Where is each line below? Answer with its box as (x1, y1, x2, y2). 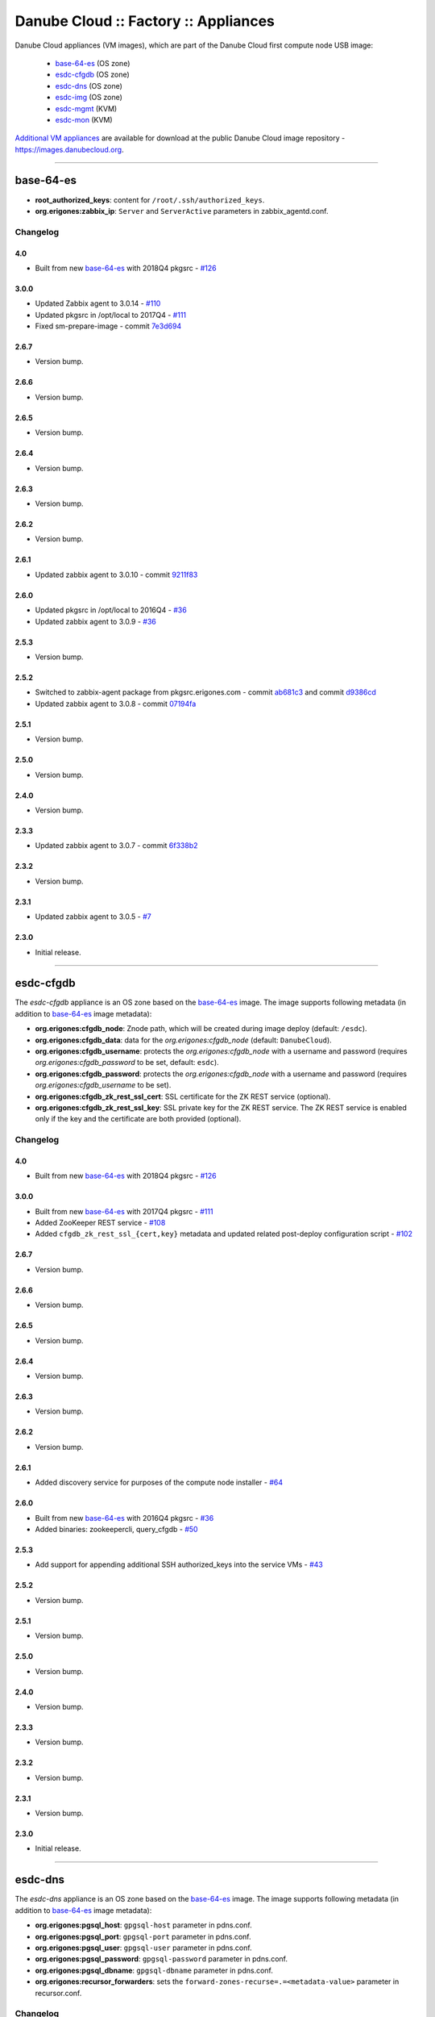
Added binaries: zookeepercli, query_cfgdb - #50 (35, 1524, 198, 1534)
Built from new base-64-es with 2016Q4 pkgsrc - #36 (35, 1513, 214, 1522)
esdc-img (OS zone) (55, 93, 122, 102)
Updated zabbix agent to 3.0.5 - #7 (35, 912, 152, 921)
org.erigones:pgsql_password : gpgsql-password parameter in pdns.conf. (35, 1954, 288, 1964)
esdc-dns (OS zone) (55, 81, 122, 90)
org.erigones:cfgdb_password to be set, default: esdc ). (35, 1058, 219, 1067)
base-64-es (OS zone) (55, 58, 130, 68)
